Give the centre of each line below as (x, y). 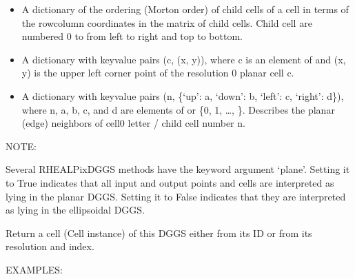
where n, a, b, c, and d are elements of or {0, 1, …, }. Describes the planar (178, 109)
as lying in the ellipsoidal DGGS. (75, 210)
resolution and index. (50, 246)
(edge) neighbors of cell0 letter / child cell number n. (133, 123)
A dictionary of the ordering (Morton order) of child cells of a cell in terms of (185, 9)
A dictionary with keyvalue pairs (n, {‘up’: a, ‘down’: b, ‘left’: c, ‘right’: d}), (183, 95)
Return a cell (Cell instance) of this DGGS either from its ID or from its (159, 232)
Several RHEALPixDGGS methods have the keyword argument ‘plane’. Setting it (178, 169)
